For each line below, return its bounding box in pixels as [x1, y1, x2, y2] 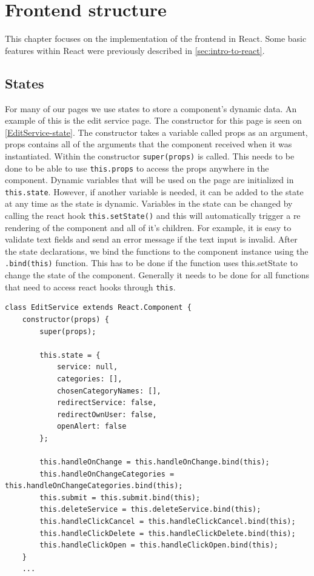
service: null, [56, 363, 118, 372]
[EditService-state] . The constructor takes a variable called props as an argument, [5, 126, 308, 138]
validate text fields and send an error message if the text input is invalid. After [5, 233, 298, 246]
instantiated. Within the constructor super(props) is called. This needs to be [5, 149, 295, 162]
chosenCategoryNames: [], [56, 386, 161, 395]
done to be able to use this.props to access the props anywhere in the [5, 161, 269, 174]
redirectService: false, [56, 398, 157, 407]
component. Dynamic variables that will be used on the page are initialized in [5, 173, 294, 186]
